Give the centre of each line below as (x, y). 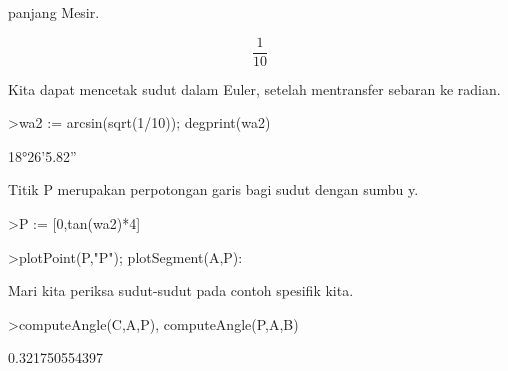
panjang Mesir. (54, 12)
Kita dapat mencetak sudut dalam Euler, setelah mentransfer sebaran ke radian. (254, 88)
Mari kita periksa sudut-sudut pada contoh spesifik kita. (181, 290)
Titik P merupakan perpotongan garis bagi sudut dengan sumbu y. (213, 189)
